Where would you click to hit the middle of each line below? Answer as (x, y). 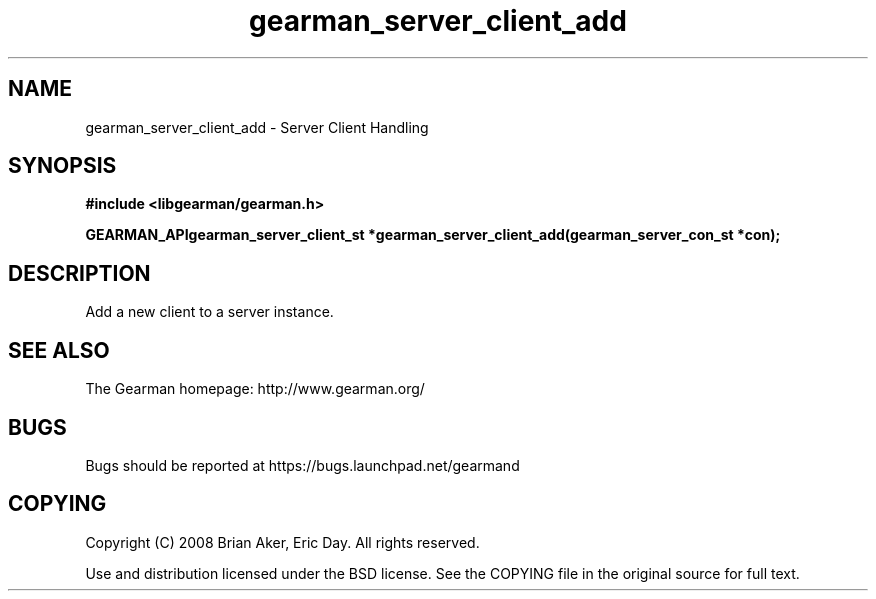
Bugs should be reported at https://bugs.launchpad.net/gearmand (302, 465)
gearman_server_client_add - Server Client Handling (257, 127)
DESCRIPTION (79, 273)
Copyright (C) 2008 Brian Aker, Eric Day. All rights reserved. (282, 542)
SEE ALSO (59, 350)
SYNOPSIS (62, 166)
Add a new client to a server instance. (209, 312)
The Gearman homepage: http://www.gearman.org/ (255, 389)
